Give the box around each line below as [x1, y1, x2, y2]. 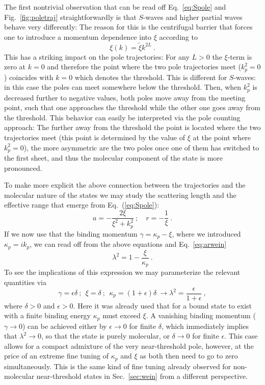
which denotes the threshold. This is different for [74, 71, 227, 82]
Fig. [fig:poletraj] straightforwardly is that [4, 11, 137, 22]
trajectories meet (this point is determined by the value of [4, 132, 185, 143]
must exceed [102, 310, 141, 321]
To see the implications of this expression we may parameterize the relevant [4, 267, 241, 277]
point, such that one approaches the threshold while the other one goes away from [4, 102, 260, 113]
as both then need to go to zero [140, 350, 238, 361]
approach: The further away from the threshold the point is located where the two [4, 122, 261, 133]
